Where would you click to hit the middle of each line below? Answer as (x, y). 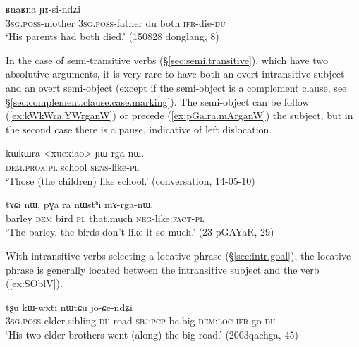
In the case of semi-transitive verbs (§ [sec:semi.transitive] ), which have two (167, 60)
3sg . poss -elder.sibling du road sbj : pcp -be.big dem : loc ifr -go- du (141, 321)
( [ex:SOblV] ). (34, 283)
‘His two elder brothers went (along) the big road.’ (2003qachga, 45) (152, 334)
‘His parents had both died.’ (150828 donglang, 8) (112, 36)
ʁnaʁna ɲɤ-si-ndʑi (43, 8)
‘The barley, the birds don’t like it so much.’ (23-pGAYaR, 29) (140, 232)
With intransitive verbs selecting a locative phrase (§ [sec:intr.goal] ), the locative (178, 255)
